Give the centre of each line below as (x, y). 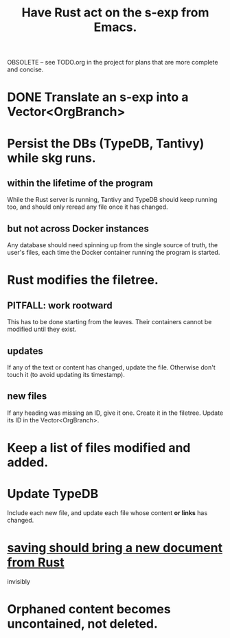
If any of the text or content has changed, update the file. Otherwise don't (111, 367)
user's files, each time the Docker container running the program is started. (114, 253)
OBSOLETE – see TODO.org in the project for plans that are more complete (113, 62)
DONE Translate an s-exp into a (98, 97)
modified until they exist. (42, 329)
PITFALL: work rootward (60, 305)
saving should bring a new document (115, 548)
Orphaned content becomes (89, 609)
